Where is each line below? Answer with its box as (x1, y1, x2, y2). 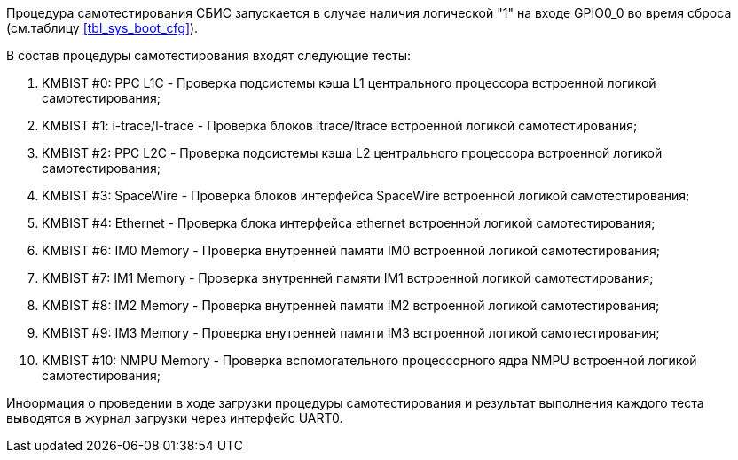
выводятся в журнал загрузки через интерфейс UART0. (6, 410, 343, 425)
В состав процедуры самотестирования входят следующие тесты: (6, 48, 411, 63)
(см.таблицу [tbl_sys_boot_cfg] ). (6, 20, 199, 35)
